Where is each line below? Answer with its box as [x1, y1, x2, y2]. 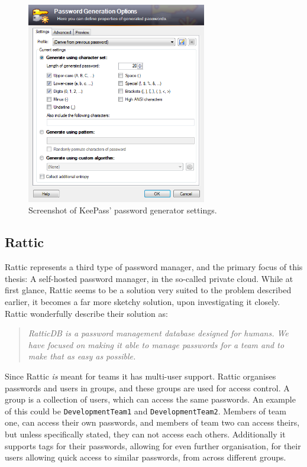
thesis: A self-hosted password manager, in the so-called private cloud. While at [5, 272, 293, 284]
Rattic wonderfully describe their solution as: [5, 307, 168, 319]
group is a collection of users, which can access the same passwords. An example [5, 393, 296, 406]
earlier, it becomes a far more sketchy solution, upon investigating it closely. [5, 296, 280, 308]
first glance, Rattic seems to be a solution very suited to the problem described [5, 284, 292, 296]
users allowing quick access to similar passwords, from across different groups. [5, 451, 286, 463]
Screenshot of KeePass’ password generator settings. [28, 204, 217, 216]
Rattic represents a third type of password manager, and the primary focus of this [5, 261, 303, 273]
